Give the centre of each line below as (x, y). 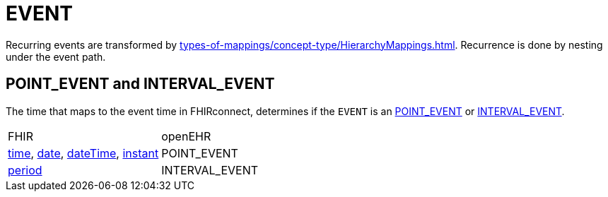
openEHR (186, 136)
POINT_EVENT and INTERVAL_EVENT (140, 84)
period (25, 170)
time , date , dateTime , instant (83, 153)
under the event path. (56, 56)
